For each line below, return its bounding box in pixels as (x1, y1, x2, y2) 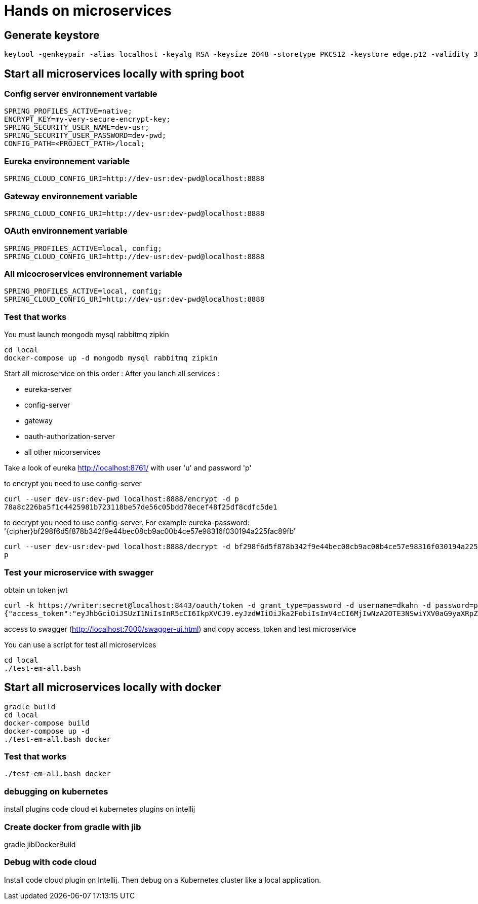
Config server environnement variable (4, 89, 157, 99)
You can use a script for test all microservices (4, 640, 156, 649)
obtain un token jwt (4, 585, 68, 594)
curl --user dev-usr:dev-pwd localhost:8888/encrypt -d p (4, 495, 239, 503)
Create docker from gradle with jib (4, 821, 141, 832)
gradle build (4, 702, 56, 711)
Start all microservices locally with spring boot (4, 67, 245, 80)
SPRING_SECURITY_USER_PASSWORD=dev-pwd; (4, 131, 167, 140)
